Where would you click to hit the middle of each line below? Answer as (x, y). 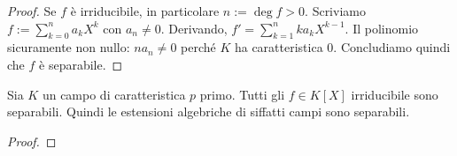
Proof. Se (32, 11)
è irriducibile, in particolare (145, 11)
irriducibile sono (395, 94)
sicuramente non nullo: (69, 47)
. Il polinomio (382, 28)
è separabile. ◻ (81, 64)
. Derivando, (194, 28)
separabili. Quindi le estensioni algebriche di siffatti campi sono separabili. (209, 111)
